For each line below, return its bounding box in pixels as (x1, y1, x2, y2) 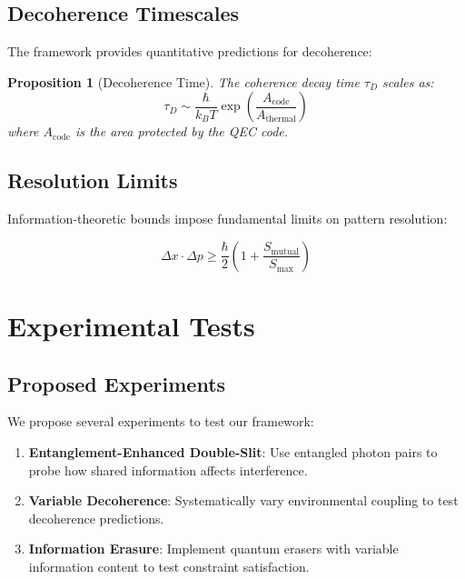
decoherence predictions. (28, 508, 164, 527)
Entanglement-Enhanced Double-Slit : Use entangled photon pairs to (28, 442, 438, 461)
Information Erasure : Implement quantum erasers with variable (28, 539, 399, 558)
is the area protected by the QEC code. (74, 122, 289, 141)
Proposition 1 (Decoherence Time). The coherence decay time (7, 72, 360, 91)
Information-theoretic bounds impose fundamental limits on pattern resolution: (7, 209, 448, 228)
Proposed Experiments (7, 369, 226, 397)
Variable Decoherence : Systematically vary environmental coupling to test (28, 491, 459, 510)
